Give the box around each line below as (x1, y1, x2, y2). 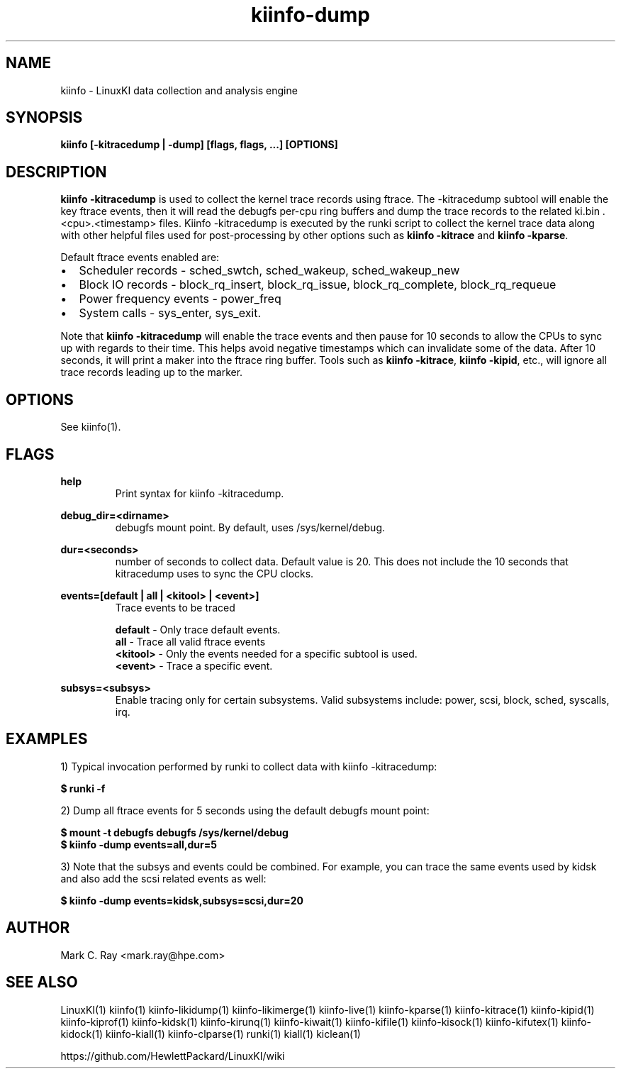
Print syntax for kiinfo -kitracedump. (115, 487, 284, 499)
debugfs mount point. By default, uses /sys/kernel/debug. (115, 521, 386, 533)
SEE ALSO (6, 973, 78, 992)
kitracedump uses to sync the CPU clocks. (115, 567, 314, 580)
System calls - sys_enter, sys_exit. (79, 306, 262, 321)
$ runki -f (60, 782, 106, 795)
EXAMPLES (6, 730, 88, 748)
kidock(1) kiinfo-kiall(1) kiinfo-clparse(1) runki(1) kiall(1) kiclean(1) (60, 1027, 361, 1040)
